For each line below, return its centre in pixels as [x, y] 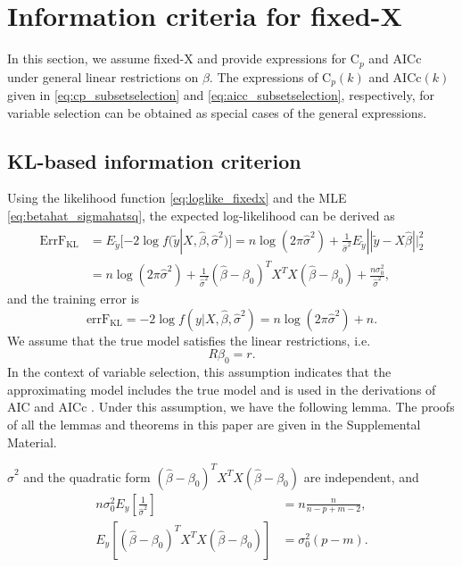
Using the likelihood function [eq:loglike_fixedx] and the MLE [177, 198]
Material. [32, 442]
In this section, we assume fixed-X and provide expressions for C [183, 58]
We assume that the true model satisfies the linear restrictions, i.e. [189, 340]
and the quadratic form [87, 476]
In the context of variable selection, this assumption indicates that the [199, 372]
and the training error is [74, 299]
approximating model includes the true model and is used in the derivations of [222, 389]
